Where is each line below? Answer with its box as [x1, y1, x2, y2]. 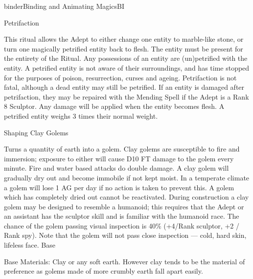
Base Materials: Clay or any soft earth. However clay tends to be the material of [4, 256, 245, 266]
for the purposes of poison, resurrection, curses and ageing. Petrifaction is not [4, 72, 237, 82]
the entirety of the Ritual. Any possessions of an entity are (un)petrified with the [4, 53, 248, 63]
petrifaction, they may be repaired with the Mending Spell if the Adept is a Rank [4, 91, 249, 101]
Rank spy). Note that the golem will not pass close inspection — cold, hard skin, [4, 230, 247, 240]
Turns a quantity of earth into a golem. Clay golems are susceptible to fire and [4, 144, 240, 154]
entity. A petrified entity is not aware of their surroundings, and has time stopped [4, 62, 250, 73]
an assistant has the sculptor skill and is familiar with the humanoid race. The [4, 211, 239, 221]
